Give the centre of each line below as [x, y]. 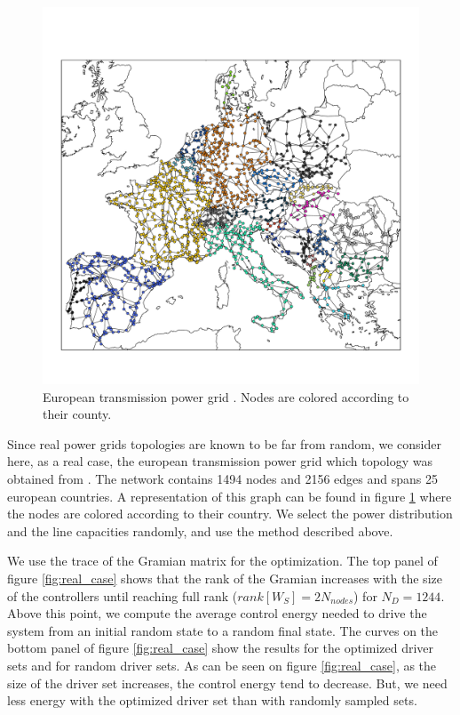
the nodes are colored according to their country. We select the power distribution [230, 514]
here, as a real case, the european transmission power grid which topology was [220, 461]
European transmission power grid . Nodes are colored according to [226, 396]
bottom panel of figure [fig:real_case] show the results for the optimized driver [221, 648]
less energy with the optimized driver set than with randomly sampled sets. [212, 700]
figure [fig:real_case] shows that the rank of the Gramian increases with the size [225, 578]
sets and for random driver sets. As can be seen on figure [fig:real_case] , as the [222, 665]
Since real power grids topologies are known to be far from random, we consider [224, 443]
